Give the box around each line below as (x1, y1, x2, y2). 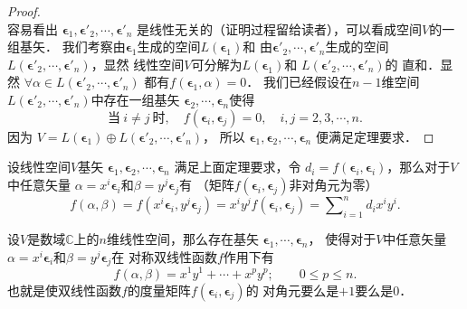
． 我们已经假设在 (246, 72, 353, 91)
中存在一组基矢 (91, 89, 180, 108)
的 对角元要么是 (245, 280, 339, 299)
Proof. (7, 2, 41, 20)
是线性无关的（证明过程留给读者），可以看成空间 (136, 19, 422, 38)
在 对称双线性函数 (111, 247, 217, 266)
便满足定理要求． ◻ (315, 126, 434, 145)
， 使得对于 (308, 229, 376, 248)
